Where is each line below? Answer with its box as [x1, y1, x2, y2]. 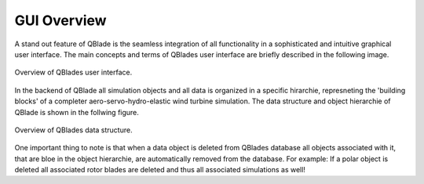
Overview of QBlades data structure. [14, 125, 133, 135]
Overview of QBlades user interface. [14, 67, 133, 78]
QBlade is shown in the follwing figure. [14, 107, 139, 117]
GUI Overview [14, 12, 107, 29]
